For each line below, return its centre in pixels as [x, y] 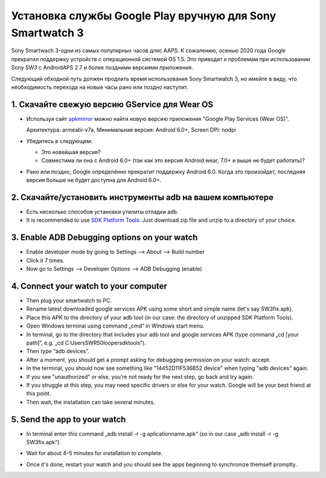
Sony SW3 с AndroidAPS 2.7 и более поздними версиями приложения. [102, 68]
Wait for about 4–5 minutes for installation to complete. [94, 453]
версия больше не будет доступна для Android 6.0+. [94, 180]
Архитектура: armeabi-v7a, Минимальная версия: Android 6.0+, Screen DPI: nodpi [131, 130]
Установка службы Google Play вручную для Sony [144, 16]
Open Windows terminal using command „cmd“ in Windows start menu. [115, 326]
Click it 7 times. [45, 260]
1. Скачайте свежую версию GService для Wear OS [112, 104]
